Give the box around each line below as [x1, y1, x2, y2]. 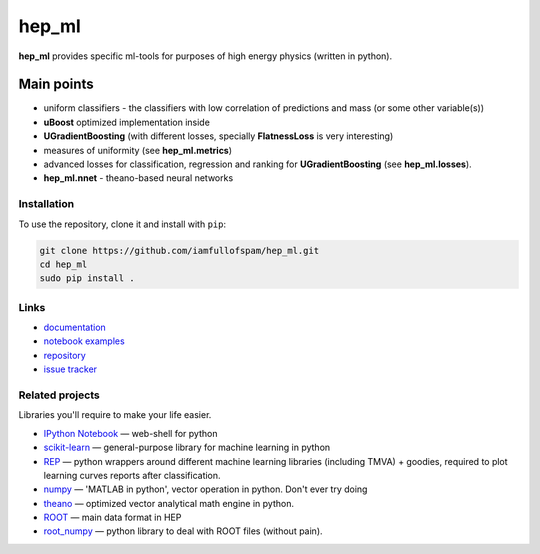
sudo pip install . [39, 273, 135, 284]
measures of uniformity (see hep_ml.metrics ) [43, 144, 233, 156]
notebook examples [43, 335, 125, 347]
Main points [18, 76, 94, 93]
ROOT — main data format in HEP [43, 511, 182, 524]
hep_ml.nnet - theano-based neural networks [43, 172, 234, 184]
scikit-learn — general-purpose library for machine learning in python [43, 441, 331, 454]
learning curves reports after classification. [43, 469, 221, 481]
